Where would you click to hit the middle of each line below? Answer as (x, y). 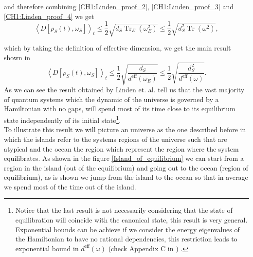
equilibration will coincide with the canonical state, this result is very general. (131, 220)
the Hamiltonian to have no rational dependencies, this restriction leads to (126, 239)
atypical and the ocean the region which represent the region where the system (121, 148)
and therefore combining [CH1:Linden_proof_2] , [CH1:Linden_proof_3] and (119, 6)
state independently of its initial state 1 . (63, 119)
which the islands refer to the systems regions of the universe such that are (116, 139)
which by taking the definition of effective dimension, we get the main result (117, 48)
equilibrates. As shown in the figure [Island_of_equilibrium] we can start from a (124, 158)
